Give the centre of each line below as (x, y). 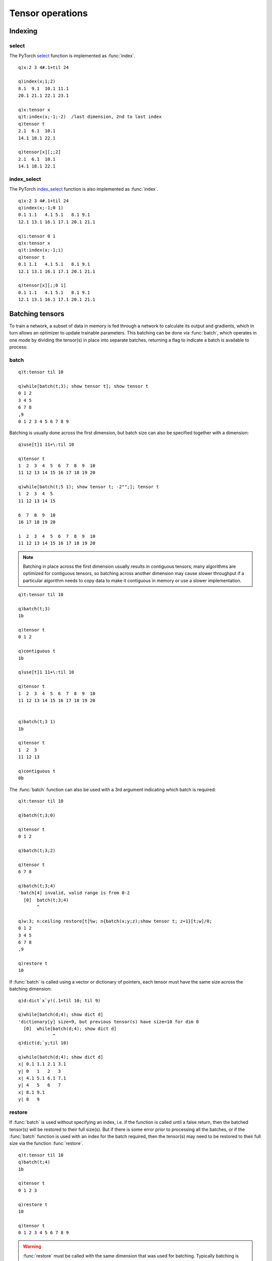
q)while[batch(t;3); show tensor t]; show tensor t (83, 386)
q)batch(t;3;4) (37, 886)
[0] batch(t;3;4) (46, 900)
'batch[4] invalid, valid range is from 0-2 (74, 893)
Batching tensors (37, 313)
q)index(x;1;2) (37, 81)
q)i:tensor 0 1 (37, 236)
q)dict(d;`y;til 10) (44, 1043)
